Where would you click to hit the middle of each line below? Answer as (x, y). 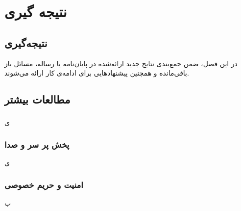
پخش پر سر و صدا (37, 144)
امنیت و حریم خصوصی (44, 184)
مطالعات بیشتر (37, 99)
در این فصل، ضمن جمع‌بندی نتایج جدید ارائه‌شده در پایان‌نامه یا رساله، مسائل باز (121, 63)
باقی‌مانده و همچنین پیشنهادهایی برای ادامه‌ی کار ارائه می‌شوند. (97, 73)
